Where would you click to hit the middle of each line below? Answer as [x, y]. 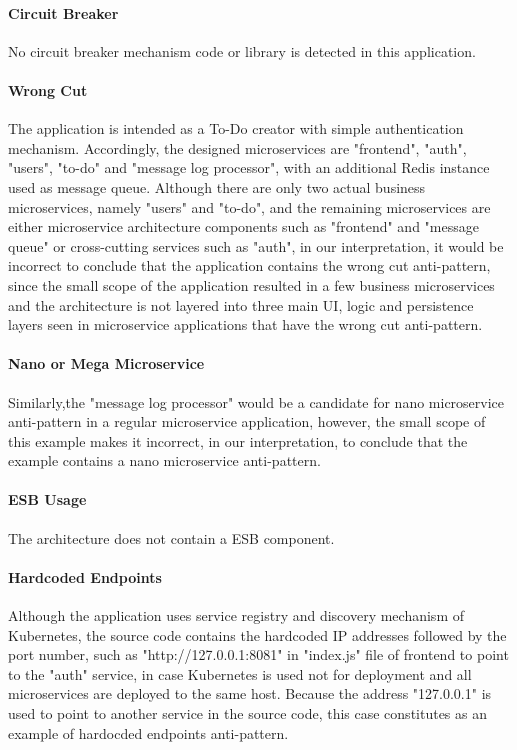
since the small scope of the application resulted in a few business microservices [251, 284]
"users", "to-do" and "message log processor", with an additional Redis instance [249, 167]
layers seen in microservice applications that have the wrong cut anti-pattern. [245, 324]
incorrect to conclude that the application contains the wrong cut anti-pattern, [249, 265]
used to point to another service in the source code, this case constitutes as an [248, 713]
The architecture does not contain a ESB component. [171, 537]
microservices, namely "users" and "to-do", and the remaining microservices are [249, 206]
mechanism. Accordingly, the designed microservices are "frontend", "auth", [237, 147]
